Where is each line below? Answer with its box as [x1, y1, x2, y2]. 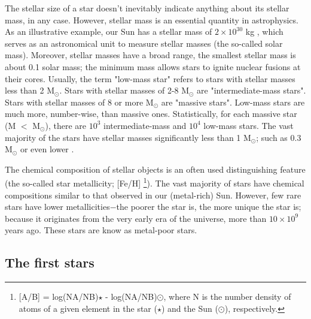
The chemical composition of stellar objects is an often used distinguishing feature [5, 162, 306, 175]
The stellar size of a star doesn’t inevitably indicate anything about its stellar [5, 2, 289, 14]
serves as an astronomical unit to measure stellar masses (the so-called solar [5, 37, 283, 49]
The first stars [5, 253, 94, 272]
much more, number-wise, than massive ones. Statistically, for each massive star [5, 107, 297, 120]
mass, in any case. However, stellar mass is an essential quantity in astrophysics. [5, 13, 298, 26]
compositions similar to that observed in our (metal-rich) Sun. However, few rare [5, 188, 301, 201]
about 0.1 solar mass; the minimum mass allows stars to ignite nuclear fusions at [5, 60, 301, 73]
